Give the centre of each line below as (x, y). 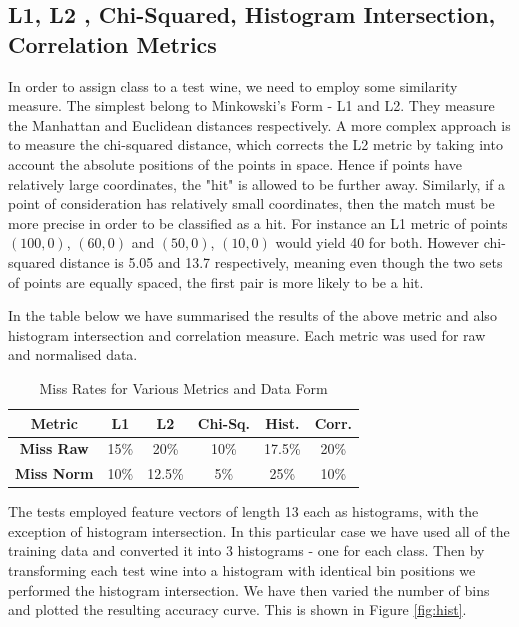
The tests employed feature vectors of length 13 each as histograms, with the (243, 511)
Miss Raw (54, 448)
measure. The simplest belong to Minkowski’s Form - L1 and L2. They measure (251, 105)
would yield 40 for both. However (377, 242)
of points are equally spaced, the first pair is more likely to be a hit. (216, 281)
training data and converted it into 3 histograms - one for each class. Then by (246, 550)
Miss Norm (54, 473)
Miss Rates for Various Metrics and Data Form (183, 387)
